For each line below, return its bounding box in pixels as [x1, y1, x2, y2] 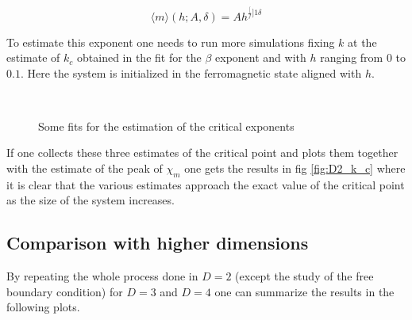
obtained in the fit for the [77, 49, 202, 66]
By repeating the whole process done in [6, 268, 198, 284]
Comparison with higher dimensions [6, 230, 309, 255]
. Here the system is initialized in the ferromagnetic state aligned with [20, 64, 362, 81]
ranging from [320, 49, 383, 66]
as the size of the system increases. [6, 192, 175, 208]
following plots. [6, 299, 80, 315]
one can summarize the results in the [214, 283, 395, 299]
